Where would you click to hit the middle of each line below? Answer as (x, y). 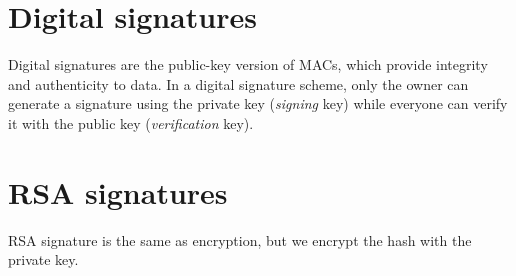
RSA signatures (118, 191)
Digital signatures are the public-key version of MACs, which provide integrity (248, 64)
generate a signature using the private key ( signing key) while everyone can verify (258, 103)
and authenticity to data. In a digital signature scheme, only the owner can (238, 83)
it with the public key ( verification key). (131, 122)
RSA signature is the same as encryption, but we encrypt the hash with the (240, 239)
